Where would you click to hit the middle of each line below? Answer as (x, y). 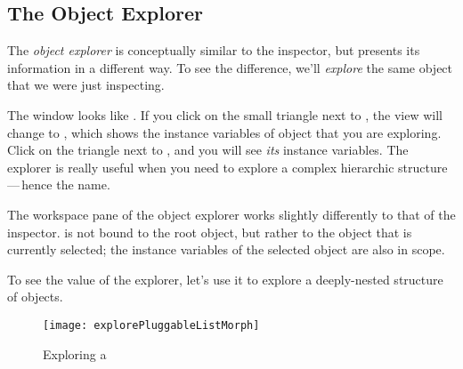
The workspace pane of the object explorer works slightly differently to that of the (231, 214)
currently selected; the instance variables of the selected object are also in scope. (226, 249)
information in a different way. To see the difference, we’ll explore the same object (230, 67)
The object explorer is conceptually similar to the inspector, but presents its (214, 50)
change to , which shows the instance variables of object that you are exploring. (224, 132)
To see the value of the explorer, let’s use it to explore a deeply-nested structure (225, 279)
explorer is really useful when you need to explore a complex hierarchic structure (227, 167)
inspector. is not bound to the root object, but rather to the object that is (210, 232)
